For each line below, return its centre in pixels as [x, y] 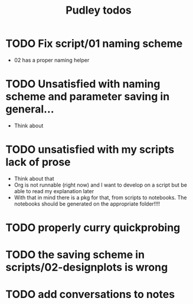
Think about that [34, 178]
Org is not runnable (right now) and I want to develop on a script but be [100, 185]
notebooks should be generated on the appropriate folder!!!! [87, 204]
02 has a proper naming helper [52, 60]
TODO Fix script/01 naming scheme [94, 44]
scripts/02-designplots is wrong [87, 268]
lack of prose [38, 162]
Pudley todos [99, 10]
